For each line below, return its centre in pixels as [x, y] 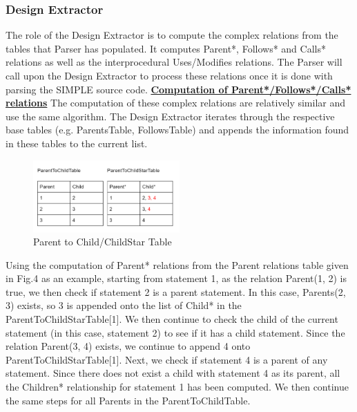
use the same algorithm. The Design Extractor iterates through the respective [170, 116]
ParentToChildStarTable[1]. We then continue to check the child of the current [172, 319]
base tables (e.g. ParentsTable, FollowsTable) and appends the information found [177, 130]
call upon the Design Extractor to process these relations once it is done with [169, 75]
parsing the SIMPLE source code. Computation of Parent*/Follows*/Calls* [178, 89]
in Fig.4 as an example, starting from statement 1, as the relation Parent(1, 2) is [176, 278]
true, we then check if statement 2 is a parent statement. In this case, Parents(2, [176, 291]
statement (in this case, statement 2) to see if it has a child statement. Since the [175, 332]
